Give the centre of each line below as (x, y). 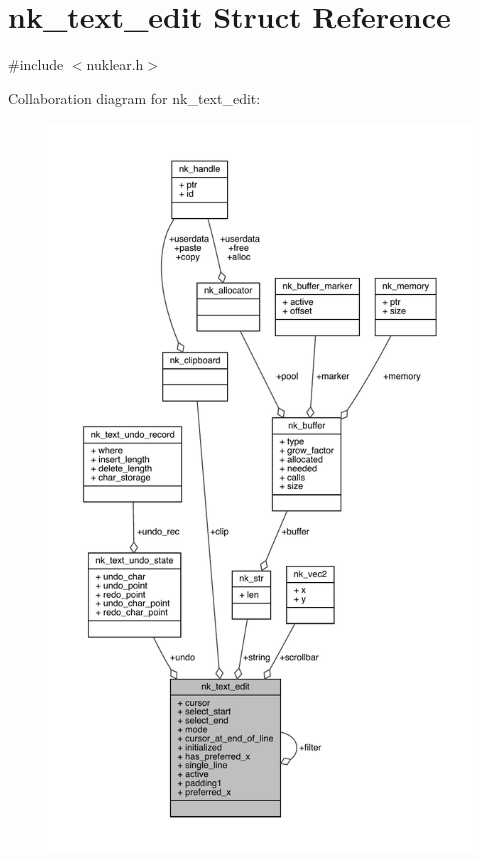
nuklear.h (115, 64)
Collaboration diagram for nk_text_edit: (134, 97)
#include (36, 64)
